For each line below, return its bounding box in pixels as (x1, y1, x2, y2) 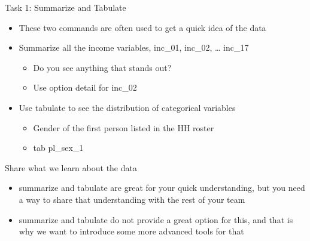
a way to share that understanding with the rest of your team (19, 193, 245, 205)
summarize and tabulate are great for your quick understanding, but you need (19, 181, 305, 194)
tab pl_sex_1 (33, 141, 84, 154)
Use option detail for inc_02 (33, 81, 137, 94)
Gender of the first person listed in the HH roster (33, 121, 214, 134)
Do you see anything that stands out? (33, 61, 172, 73)
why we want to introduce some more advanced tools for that (19, 225, 244, 237)
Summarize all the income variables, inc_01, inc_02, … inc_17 (19, 41, 249, 54)
